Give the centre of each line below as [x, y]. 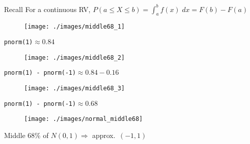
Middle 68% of [26, 135]
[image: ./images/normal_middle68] [84, 119]
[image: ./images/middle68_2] [75, 57]
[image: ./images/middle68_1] [75, 27]
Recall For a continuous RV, [47, 9]
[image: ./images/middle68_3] [75, 88]
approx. [104, 135]
